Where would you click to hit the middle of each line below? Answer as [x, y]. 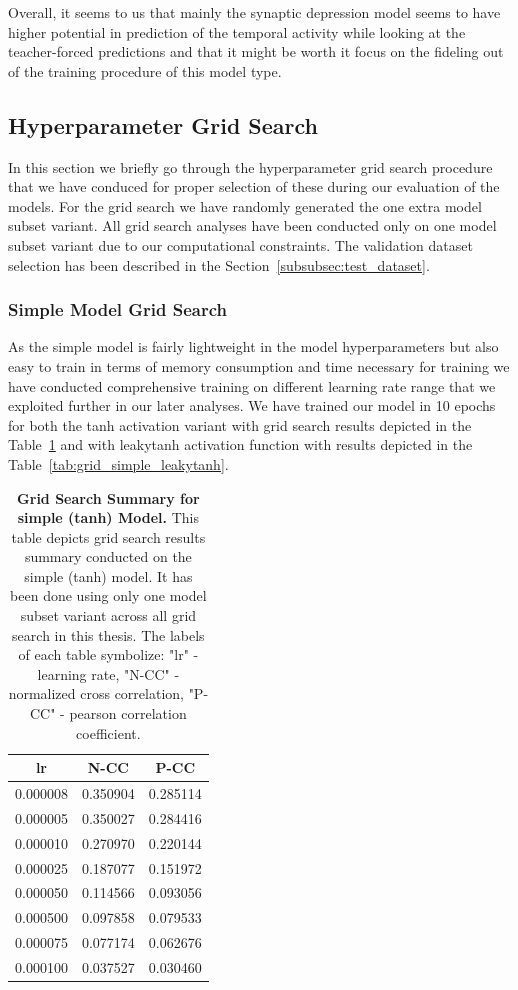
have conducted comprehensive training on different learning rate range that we [252, 385]
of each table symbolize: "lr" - [108, 654]
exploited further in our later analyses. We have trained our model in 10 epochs [252, 405]
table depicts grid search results [108, 536]
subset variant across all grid [108, 615]
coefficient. [108, 732]
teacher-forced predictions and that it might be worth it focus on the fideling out [256, 51]
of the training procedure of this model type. [145, 70]
